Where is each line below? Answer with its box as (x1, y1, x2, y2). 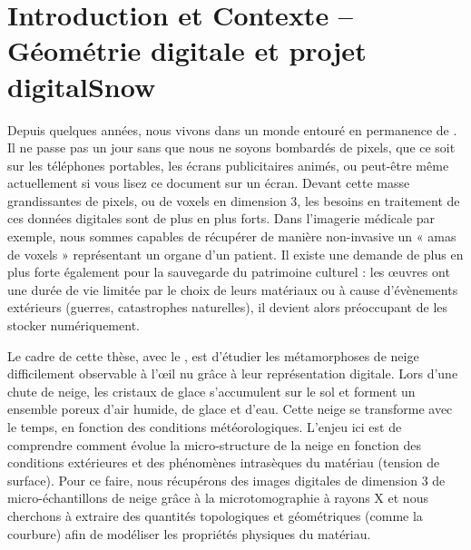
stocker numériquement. (7, 316, 140, 335)
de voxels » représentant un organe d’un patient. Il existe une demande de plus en (7, 244, 464, 263)
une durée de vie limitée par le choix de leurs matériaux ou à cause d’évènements (7, 280, 458, 299)
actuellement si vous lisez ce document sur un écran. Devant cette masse (7, 173, 410, 192)
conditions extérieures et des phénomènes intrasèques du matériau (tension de (7, 453, 440, 472)
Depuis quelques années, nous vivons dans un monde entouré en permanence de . (7, 120, 457, 139)
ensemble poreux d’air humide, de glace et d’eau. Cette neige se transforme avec (7, 399, 453, 418)
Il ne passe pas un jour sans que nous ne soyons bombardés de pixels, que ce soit (7, 138, 456, 157)
